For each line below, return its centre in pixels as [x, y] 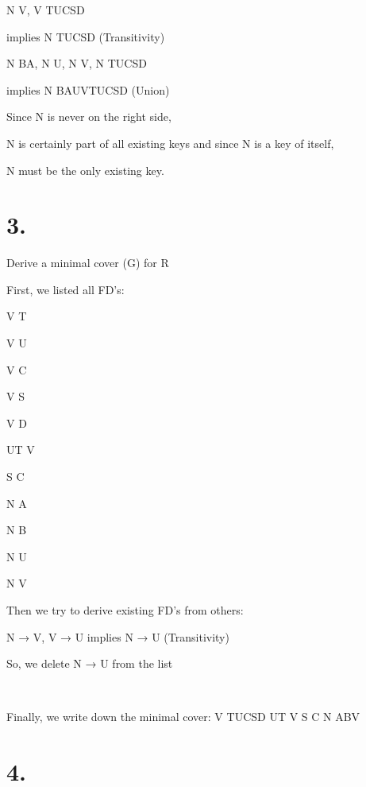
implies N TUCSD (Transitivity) [86, 36]
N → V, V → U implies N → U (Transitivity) [118, 636]
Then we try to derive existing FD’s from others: [125, 610]
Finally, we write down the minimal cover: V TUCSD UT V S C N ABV [183, 717]
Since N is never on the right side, [89, 116]
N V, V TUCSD [46, 10]
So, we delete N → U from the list [90, 663]
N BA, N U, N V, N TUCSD [77, 63]
